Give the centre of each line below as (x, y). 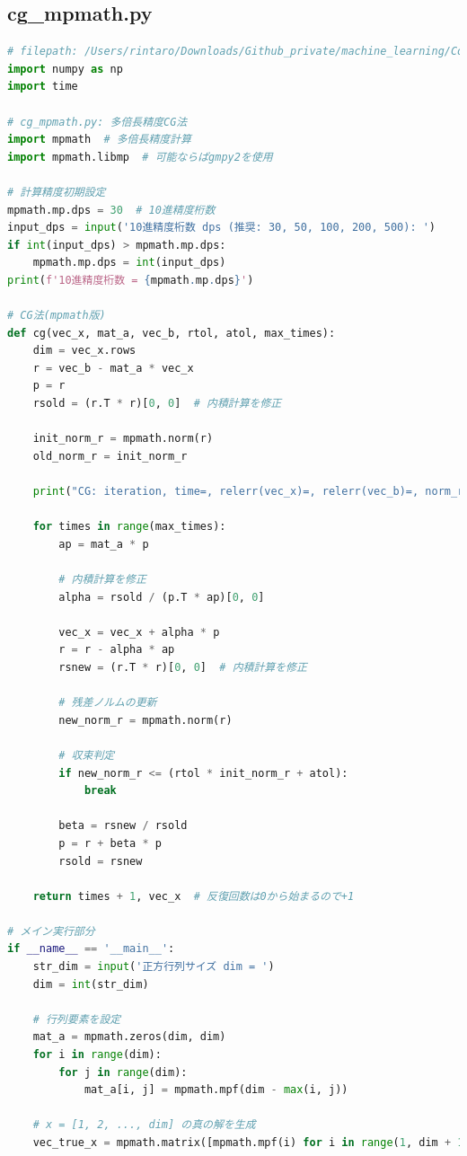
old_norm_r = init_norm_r (110, 456)
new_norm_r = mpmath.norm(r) (145, 720)
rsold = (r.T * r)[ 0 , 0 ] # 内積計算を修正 (157, 404)
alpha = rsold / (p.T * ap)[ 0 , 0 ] (162, 597)
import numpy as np (65, 69)
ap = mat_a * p (104, 544)
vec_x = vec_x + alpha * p (139, 632)
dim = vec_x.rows (84, 351)
